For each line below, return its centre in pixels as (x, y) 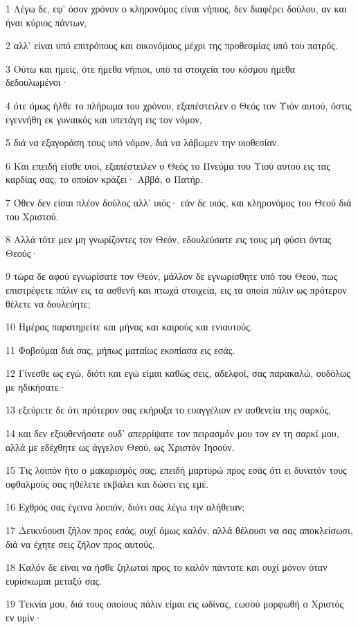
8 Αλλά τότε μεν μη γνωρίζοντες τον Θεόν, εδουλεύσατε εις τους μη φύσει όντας (169, 239)
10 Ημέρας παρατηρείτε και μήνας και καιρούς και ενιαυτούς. (129, 327)
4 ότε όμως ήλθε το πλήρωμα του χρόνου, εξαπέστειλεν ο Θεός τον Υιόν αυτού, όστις (179, 105)
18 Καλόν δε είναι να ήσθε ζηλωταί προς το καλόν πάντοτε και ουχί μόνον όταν (167, 567)
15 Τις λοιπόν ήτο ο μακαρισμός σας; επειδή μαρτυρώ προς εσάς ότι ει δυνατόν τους (176, 470)
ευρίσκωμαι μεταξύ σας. (54, 580)
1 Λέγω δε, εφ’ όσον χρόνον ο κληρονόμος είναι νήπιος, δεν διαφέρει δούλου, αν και (176, 8)
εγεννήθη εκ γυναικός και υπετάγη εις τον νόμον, (104, 119)
